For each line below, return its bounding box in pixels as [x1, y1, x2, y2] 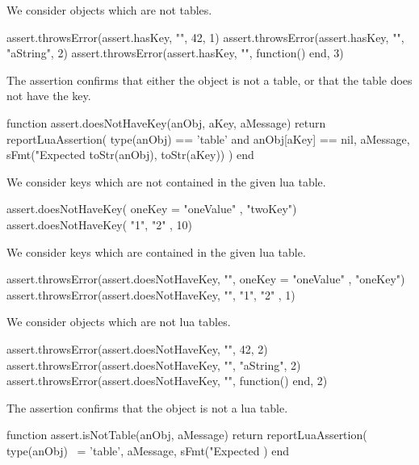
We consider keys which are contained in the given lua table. [6, 243, 306, 260]
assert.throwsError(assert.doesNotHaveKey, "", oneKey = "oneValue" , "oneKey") [6, 270, 405, 287]
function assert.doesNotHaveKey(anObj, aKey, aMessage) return [6, 114, 326, 131]
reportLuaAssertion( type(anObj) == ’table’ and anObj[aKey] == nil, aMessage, [6, 130, 410, 147]
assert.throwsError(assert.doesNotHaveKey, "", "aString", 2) [6, 356, 301, 373]
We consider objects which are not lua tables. [6, 313, 231, 330]
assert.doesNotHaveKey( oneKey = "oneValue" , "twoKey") [6, 200, 297, 217]
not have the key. [6, 87, 91, 104]
